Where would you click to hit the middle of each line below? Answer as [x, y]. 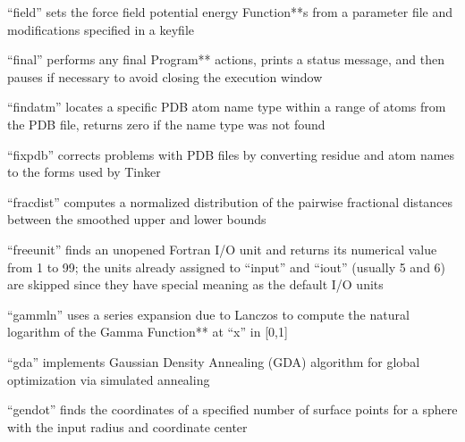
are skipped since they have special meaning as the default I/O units [195, 284]
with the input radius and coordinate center [127, 426]
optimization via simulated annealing [109, 379]
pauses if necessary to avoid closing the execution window [165, 76]
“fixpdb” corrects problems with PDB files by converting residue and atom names [231, 154]
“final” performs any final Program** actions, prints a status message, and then [226, 59]
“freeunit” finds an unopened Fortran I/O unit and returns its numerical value [222, 249]
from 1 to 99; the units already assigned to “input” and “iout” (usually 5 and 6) [227, 267]
